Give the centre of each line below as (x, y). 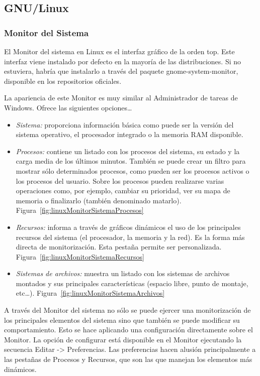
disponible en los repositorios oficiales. (63, 81)
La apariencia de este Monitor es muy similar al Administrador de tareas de (121, 98)
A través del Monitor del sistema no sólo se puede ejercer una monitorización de (127, 310)
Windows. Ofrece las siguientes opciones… (68, 107)
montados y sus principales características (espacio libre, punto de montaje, (132, 283)
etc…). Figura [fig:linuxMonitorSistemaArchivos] (90, 293)
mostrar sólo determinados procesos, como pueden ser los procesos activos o (133, 170)
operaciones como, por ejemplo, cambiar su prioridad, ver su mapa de (123, 191)
